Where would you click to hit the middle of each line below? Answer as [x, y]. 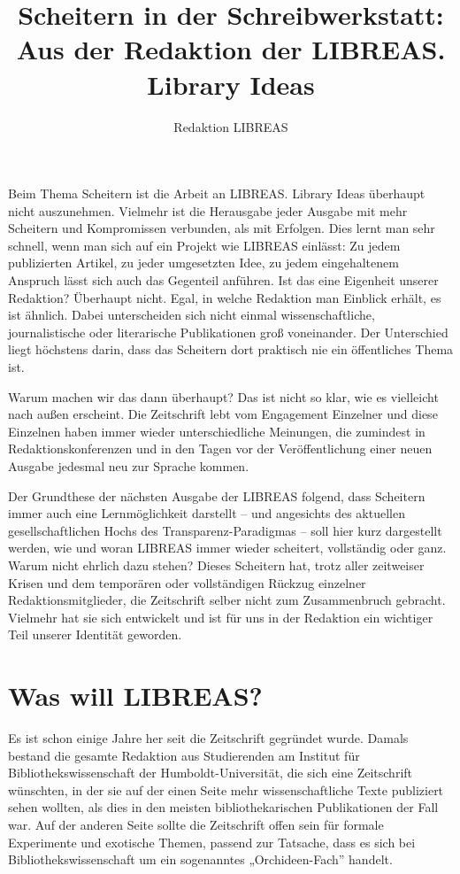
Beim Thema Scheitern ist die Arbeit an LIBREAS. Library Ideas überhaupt [217, 193]
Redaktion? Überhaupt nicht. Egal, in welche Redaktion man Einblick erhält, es [225, 297]
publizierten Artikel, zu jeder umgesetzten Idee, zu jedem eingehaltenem [203, 263]
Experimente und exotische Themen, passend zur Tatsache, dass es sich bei [212, 842]
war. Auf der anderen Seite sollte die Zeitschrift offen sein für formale [196, 825]
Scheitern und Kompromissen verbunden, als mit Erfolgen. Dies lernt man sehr [222, 228]
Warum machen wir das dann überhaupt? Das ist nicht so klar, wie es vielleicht [223, 396]
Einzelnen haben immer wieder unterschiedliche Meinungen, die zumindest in [217, 431]
